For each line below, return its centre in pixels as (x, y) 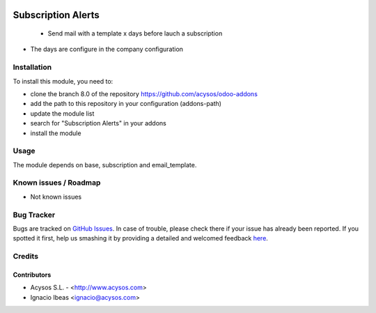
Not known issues (56, 197)
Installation (32, 68)
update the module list (62, 113)
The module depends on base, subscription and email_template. (105, 165)
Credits (25, 257)
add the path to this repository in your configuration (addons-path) (126, 104)
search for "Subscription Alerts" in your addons (98, 123)
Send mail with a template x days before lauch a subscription (135, 33)
